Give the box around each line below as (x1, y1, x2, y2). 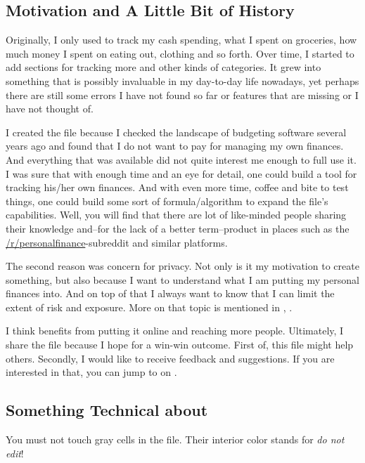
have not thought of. (6, 101, 94, 116)
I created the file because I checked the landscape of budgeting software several (6, 124, 347, 139)
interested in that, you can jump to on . (6, 365, 177, 379)
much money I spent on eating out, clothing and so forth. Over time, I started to (6, 46, 354, 60)
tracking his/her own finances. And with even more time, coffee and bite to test (6, 180, 349, 195)
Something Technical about (6, 399, 208, 421)
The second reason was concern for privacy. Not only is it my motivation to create (6, 259, 359, 273)
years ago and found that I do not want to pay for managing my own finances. (6, 138, 344, 153)
